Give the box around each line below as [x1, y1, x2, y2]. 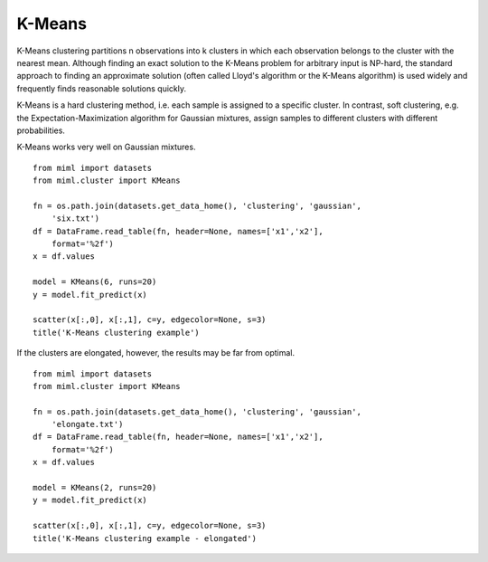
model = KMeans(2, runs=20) [33, 482, 157, 493]
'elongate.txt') [51, 419, 124, 430]
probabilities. [16, 125, 65, 136]
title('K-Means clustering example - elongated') [33, 533, 258, 543]
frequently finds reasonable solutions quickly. [16, 82, 187, 94]
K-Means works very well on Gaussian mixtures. [16, 141, 196, 153]
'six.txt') [51, 214, 100, 224]
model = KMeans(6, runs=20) [33, 277, 157, 287]
